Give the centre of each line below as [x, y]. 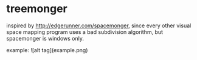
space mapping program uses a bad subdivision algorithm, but [85, 32]
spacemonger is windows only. [45, 38]
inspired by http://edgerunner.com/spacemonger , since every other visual [99, 25]
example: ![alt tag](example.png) [47, 50]
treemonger [37, 9]
